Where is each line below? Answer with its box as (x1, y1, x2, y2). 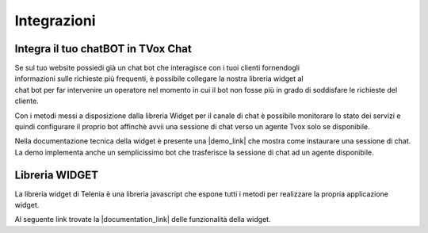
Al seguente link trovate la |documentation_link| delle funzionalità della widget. (14, 215, 271, 224)
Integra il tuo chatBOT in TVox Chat (14, 42, 192, 55)
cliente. (14, 96, 39, 106)
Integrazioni (14, 12, 96, 29)
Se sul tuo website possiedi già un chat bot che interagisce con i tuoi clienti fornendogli (14, 63, 300, 73)
